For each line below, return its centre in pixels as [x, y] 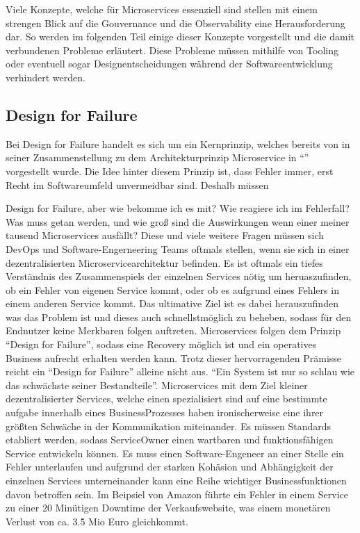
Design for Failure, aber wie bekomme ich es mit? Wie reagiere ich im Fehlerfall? [178, 208]
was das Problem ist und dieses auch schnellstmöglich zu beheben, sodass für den [179, 317]
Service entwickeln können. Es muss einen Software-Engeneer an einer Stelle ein [175, 453]
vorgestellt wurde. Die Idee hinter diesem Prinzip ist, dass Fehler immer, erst [170, 171]
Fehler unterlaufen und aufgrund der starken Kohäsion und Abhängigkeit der [170, 467]
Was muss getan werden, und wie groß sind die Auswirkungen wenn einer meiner [178, 221]
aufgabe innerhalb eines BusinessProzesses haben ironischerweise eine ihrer [165, 412]
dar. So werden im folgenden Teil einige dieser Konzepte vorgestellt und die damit [180, 36]
